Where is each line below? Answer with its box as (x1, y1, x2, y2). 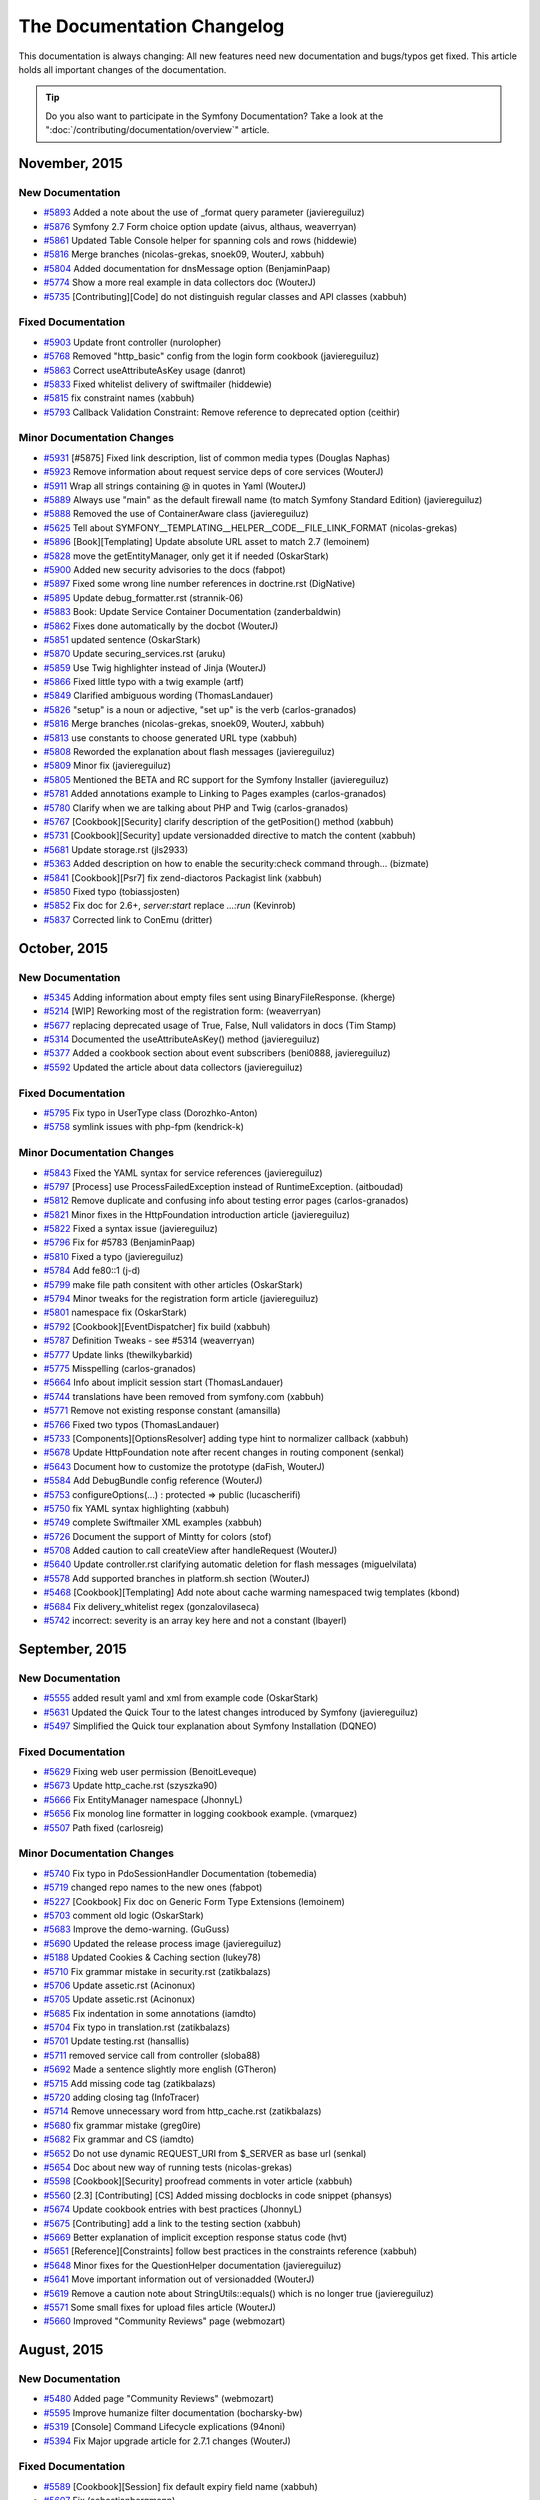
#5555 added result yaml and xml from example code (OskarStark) (43, 1692, 319, 1704)
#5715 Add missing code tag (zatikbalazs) (43, 2077, 216, 2089)
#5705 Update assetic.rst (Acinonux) (43, 1993, 196, 2005)
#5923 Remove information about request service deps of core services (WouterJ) (43, 466, 384, 478)
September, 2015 (18, 1640, 127, 1657)
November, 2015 (18, 155, 124, 172)
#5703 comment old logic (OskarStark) (43, 1909, 204, 1921)
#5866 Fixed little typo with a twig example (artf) (43, 676, 245, 688)
